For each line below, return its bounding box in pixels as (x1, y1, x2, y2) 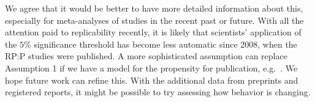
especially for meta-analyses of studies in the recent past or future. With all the (5, 13, 304, 26)
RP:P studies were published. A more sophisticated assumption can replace (5, 49, 287, 62)
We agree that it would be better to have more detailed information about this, (5, 2, 303, 14)
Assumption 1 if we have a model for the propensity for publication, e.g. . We (5, 61, 298, 74)
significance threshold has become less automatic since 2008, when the (34, 37, 297, 50)
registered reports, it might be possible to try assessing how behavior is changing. (5, 86, 311, 98)
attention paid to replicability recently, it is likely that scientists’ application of (5, 26, 302, 38)
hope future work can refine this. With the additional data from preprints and (5, 73, 298, 86)
